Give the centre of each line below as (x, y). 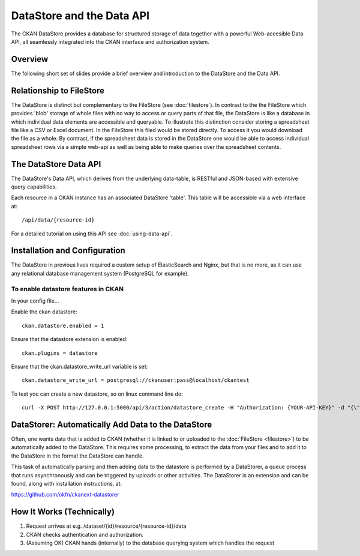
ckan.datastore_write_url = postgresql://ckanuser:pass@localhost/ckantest (136, 380)
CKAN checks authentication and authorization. (85, 534)
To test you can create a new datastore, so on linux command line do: (97, 394)
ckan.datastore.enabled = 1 (63, 325)
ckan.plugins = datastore (60, 353)
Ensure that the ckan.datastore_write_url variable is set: (79, 366)
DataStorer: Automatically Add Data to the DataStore (112, 424)
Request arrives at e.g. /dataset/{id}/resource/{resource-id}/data (106, 526)
